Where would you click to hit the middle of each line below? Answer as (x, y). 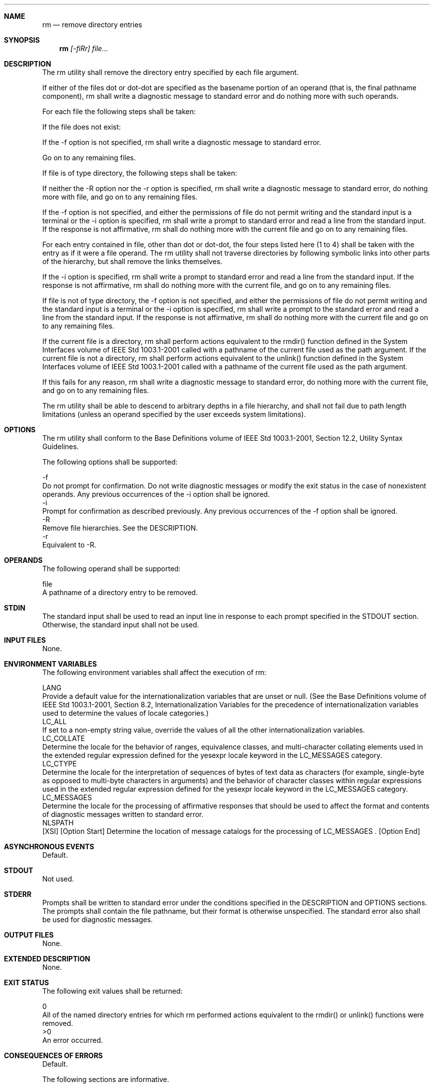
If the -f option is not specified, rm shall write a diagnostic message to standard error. (182, 142)
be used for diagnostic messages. (98, 919)
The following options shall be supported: (110, 462)
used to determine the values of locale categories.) (125, 713)
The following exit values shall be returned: (112, 991)
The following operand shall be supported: (111, 569)
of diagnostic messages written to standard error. (123, 814)
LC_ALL (54, 721)
